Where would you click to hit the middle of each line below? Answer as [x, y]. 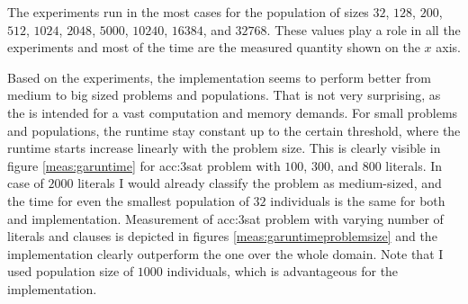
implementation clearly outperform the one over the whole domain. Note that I [225, 253]
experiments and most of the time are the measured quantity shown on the [214, 47]
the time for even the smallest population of [128, 200]
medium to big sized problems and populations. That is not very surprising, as [224, 95]
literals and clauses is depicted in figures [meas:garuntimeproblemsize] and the [222, 236]
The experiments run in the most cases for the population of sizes [188, 12]
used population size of [71, 271]
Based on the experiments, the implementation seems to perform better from [219, 77]
